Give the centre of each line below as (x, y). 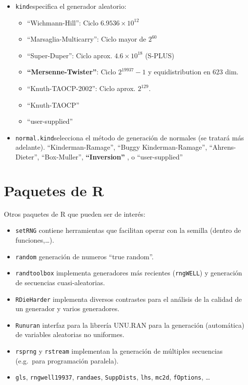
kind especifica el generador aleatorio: (71, 6)
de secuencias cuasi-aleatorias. (60, 282)
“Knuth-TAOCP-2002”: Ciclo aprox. (81, 88)
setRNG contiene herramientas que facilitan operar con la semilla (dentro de (128, 230)
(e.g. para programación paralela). (67, 360)
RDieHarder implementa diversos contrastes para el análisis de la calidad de (129, 299)
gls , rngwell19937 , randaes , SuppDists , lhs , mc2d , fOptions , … (113, 377)
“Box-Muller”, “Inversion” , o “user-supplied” (112, 157)
